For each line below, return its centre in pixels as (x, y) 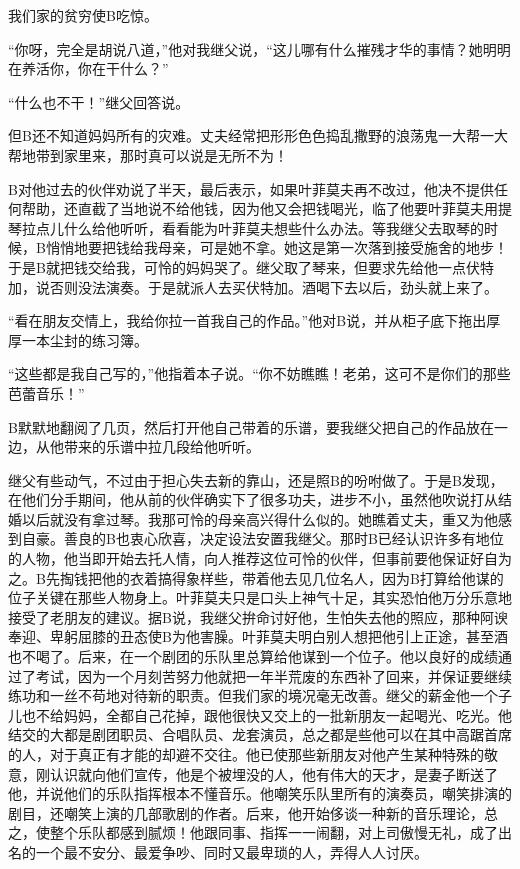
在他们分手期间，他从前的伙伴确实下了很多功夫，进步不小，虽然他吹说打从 (253, 499)
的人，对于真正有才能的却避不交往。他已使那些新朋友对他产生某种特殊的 (246, 754)
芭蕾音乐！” (46, 392)
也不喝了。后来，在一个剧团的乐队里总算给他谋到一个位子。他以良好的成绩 (253, 656)
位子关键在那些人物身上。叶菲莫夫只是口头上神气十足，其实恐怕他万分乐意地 (260, 597)
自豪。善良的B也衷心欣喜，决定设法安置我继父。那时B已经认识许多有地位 (262, 538)
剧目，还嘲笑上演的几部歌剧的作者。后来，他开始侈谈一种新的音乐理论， (246, 812)
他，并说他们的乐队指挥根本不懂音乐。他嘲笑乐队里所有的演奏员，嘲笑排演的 (260, 793)
